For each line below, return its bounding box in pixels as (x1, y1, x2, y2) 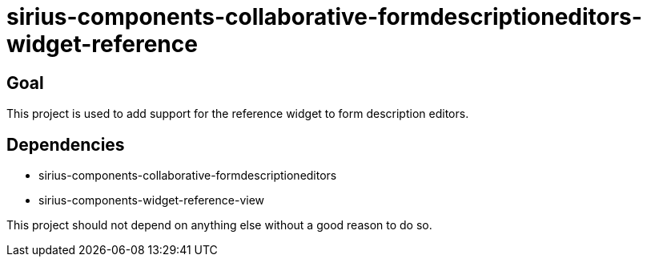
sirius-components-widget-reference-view (38, 193, 265, 208)
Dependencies (6, 134, 125, 155)
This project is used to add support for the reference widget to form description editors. (6, 107, 469, 121)
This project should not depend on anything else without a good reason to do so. (6, 218, 432, 233)
